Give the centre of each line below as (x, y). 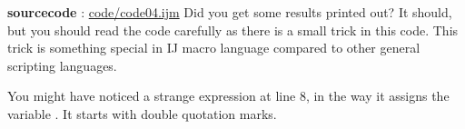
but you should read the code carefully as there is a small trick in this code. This (233, 30)
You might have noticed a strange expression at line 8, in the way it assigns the (228, 96)
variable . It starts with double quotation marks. (142, 113)
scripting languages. (62, 65)
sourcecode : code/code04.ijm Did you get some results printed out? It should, (230, 12)
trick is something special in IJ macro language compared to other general (214, 48)
